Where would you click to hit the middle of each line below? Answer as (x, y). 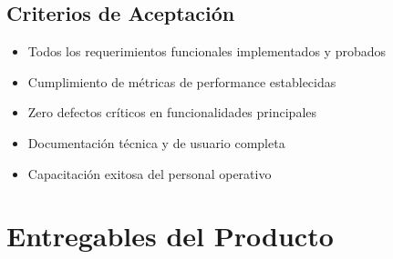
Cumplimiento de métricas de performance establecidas (182, 81)
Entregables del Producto (170, 236)
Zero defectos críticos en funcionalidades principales (172, 112)
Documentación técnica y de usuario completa (156, 142)
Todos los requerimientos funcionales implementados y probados (207, 51)
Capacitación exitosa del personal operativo (150, 173)
